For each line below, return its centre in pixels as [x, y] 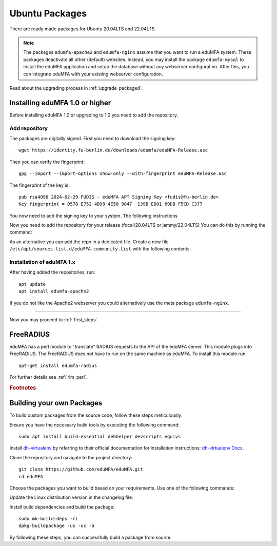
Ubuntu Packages [48, 13]
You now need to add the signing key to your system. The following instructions [94, 216]
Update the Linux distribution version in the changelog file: [71, 497]
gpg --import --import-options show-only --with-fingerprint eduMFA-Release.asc [123, 174]
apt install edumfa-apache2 [54, 291]
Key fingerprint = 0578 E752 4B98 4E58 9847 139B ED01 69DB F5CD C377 [111, 204]
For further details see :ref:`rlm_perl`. [48, 377]
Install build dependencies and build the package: [62, 507]
